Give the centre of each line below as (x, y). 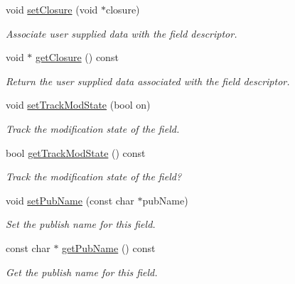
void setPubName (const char (70, 200)
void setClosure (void (52, 9)
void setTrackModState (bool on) (78, 105)
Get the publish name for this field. (82, 272)
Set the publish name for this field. (81, 224)
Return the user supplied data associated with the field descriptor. (148, 81)
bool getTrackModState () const (76, 152)
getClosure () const (77, 57)
